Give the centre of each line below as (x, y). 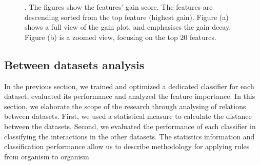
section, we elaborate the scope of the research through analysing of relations (125, 106)
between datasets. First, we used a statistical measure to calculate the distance (128, 116)
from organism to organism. (48, 156)
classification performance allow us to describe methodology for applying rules (127, 146)
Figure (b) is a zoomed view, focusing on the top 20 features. (121, 37)
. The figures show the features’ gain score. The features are (119, 7)
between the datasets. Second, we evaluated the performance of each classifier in (130, 126)
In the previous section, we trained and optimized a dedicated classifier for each (129, 86)
